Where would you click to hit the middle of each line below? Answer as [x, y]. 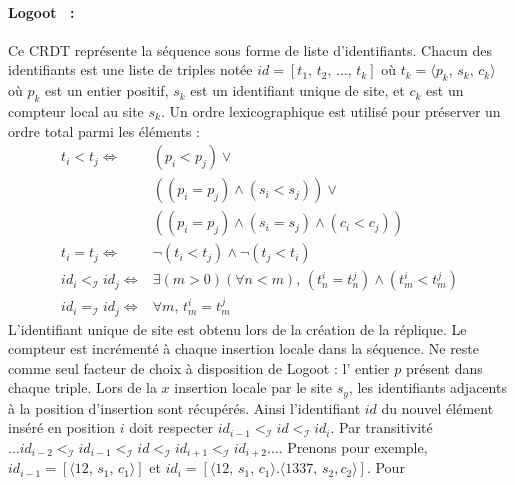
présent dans [444, 367]
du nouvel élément [437, 407]
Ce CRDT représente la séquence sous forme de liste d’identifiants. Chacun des [250, 49]
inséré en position [62, 427]
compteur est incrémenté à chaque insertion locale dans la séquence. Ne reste [244, 348]
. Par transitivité [381, 427]
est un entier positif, [107, 90]
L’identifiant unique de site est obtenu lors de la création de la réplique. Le [237, 328]
